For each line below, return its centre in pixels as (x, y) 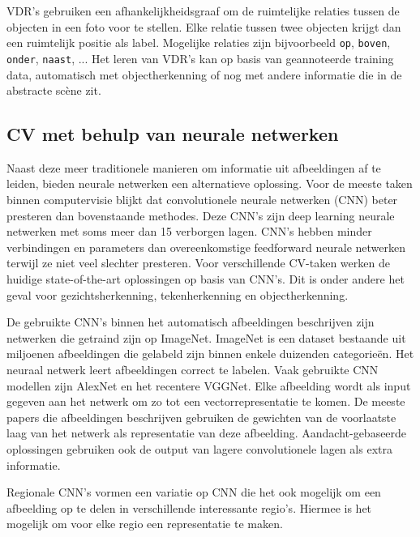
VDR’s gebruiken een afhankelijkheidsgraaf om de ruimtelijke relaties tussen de (203, 11)
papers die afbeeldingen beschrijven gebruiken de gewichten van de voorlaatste (201, 417)
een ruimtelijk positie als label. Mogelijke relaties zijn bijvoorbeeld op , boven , (199, 43)
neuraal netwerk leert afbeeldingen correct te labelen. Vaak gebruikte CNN (193, 370)
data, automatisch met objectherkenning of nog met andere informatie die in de (204, 74)
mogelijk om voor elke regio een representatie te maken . (145, 524)
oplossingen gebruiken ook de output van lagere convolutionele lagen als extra (199, 448)
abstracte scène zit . (54, 90)
